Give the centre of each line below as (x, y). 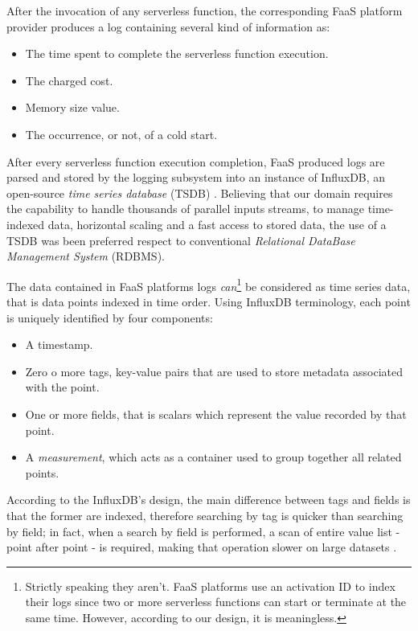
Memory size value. (72, 107)
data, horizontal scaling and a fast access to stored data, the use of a (217, 224)
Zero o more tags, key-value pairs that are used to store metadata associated (214, 371)
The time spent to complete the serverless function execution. (177, 53)
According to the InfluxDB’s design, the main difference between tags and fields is (209, 500)
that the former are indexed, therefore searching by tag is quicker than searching (205, 515)
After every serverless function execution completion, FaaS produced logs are (196, 161)
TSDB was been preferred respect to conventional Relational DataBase (181, 240)
